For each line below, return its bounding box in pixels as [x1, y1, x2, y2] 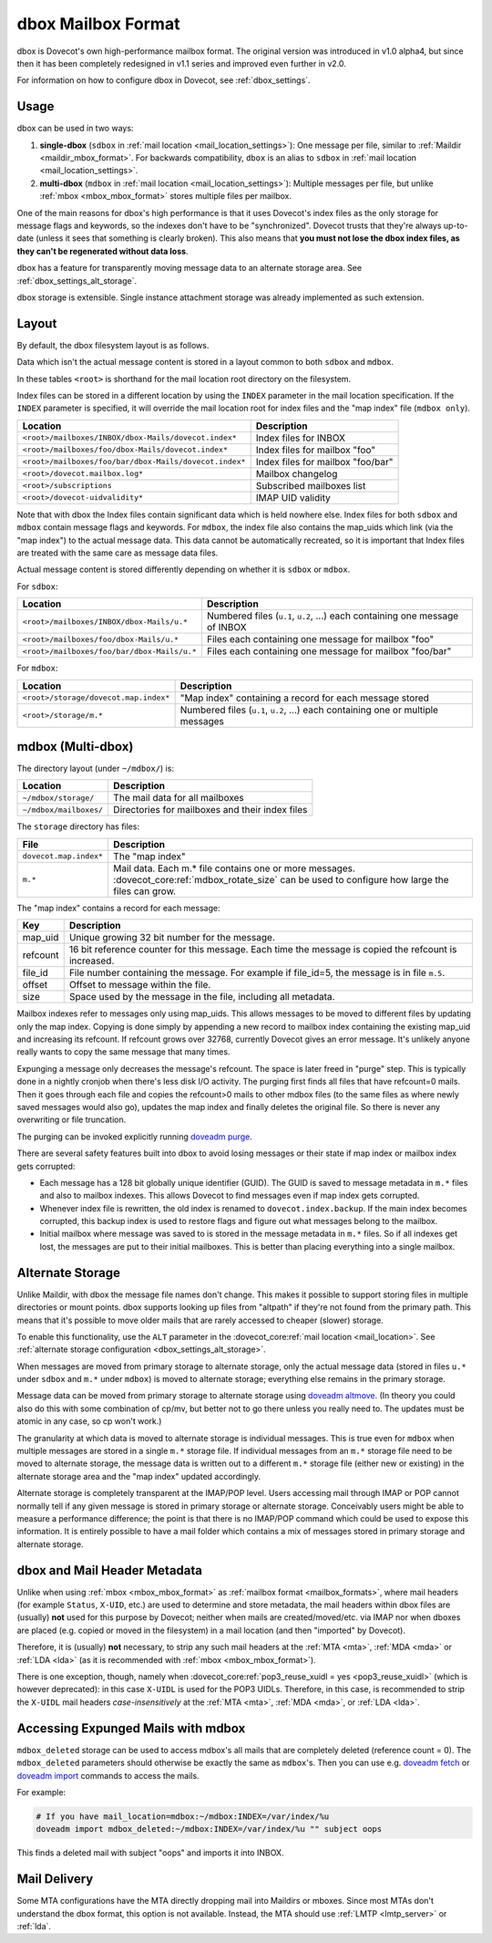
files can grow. [113, 885, 177, 898]
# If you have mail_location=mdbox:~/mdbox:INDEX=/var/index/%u [36, 1811, 330, 1822]
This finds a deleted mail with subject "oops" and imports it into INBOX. [16, 1847, 284, 1858]
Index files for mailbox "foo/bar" [255, 455, 394, 468]
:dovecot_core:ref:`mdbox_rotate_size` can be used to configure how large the [113, 873, 449, 886]
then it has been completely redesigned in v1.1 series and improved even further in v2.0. [16, 57, 346, 68]
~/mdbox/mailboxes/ [22, 805, 104, 815]
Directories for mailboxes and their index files [113, 804, 308, 816]
